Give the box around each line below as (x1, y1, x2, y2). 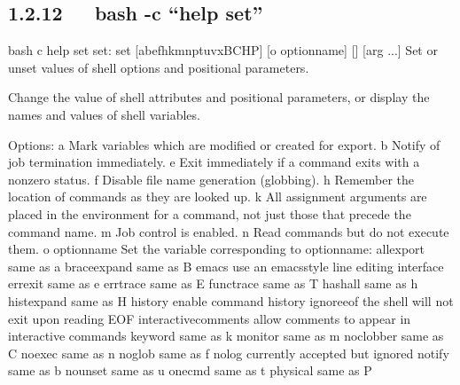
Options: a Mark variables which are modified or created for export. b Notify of (8, 135, 441, 153)
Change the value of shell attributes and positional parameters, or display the (8, 88, 430, 106)
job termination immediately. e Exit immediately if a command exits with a (8, 153, 420, 171)
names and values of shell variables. (8, 105, 200, 123)
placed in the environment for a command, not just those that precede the (8, 204, 411, 223)
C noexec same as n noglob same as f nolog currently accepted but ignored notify (8, 343, 449, 362)
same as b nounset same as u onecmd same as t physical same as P (8, 361, 372, 380)
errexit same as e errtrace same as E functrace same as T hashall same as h (8, 274, 418, 293)
